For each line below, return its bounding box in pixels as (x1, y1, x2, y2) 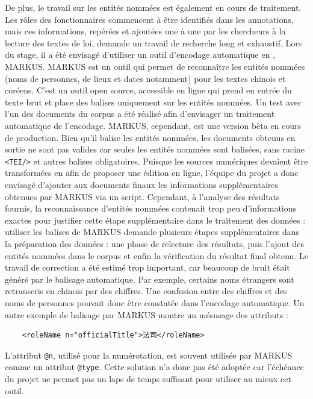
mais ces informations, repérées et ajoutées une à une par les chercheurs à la (5, 25, 286, 37)
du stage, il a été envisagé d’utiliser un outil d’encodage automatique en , (5, 48, 276, 61)
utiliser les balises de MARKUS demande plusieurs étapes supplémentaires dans (5, 225, 300, 238)
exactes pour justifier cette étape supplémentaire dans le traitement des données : (5, 213, 306, 226)
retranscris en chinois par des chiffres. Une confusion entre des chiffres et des (5, 284, 287, 297)
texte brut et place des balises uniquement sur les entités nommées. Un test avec (5, 95, 302, 108)
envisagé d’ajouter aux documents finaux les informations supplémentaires (5, 178, 279, 190)
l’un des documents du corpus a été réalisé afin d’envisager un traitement (5, 107, 275, 120)
